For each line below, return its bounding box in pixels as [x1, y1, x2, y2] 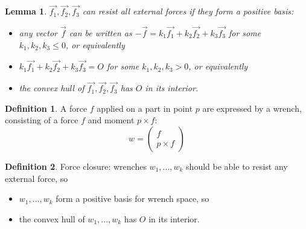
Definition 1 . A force [5, 102, 88, 114]
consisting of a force [5, 114, 78, 126]
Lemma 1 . [5, 5, 47, 18]
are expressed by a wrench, [202, 102, 302, 114]
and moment [88, 114, 135, 126]
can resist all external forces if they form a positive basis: [82, 5, 294, 18]
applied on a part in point [97, 102, 193, 114]
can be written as [69, 27, 132, 39]
